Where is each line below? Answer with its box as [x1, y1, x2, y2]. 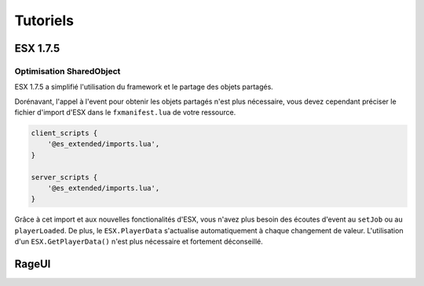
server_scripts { [31, 173, 98, 181]
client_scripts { [31, 129, 98, 137]
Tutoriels [14, 12, 75, 29]
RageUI [14, 258, 51, 270]
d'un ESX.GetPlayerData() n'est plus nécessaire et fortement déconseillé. [14, 236, 263, 247]
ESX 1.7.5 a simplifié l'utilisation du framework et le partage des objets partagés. [14, 82, 274, 92]
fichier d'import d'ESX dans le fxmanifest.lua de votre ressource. [14, 108, 236, 117]
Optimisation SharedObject [14, 65, 121, 76]
